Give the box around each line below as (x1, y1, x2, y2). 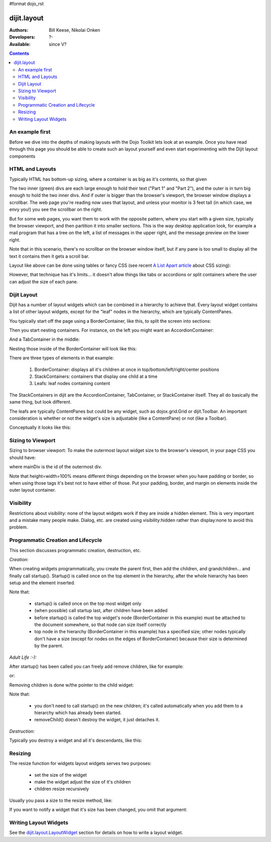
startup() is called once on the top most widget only (34, 600, 142, 606)
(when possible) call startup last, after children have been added (34, 607, 168, 614)
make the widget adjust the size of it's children (34, 779, 131, 785)
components (9, 153, 36, 159)
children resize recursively (34, 786, 89, 792)
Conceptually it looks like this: (9, 424, 71, 430)
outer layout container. (9, 487, 56, 493)
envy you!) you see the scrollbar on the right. (9, 206, 102, 212)
